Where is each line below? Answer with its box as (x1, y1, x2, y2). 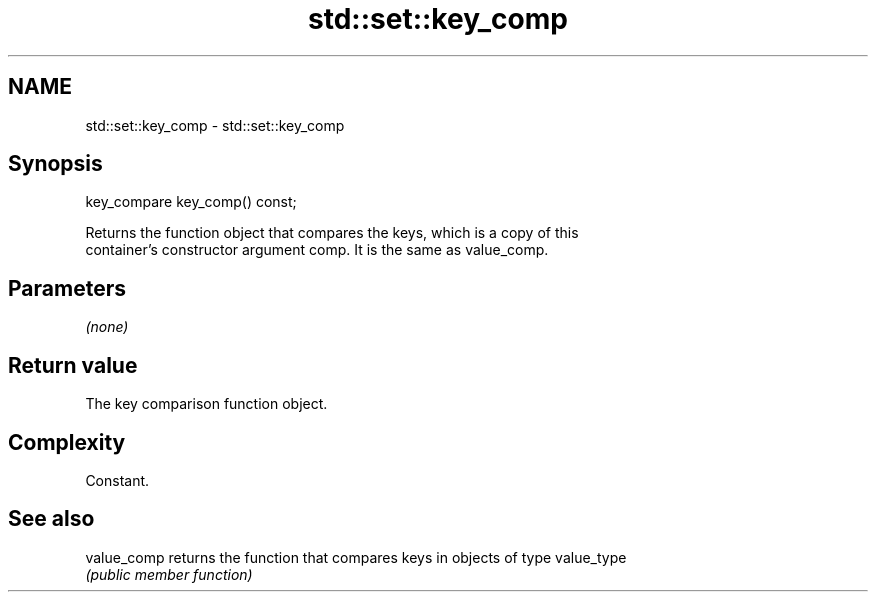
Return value (8, 352, 138, 378)
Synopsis (8, 151, 103, 177)
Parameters (8, 275, 126, 301)
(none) (85, 318, 129, 336)
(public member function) (85, 565, 253, 583)
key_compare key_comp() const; (85, 193, 297, 211)
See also (8, 506, 95, 532)
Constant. (85, 471, 150, 489)
